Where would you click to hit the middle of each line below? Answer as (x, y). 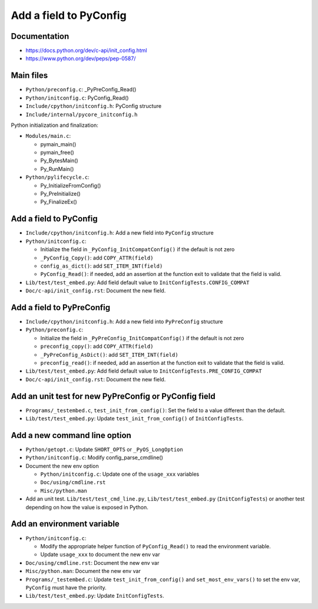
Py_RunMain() (57, 169)
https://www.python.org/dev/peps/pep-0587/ (81, 58)
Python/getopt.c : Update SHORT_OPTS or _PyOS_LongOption (105, 449)
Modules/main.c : (48, 136)
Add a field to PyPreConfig (61, 307)
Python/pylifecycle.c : (57, 177)
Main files (29, 76)
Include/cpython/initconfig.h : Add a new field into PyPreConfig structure (124, 321)
